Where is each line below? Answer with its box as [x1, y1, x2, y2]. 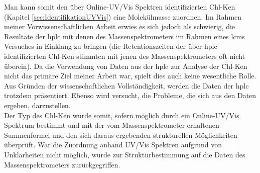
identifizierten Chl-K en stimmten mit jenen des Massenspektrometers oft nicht [4, 50, 245, 61]
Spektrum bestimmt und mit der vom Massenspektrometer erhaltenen [4, 120, 219, 130]
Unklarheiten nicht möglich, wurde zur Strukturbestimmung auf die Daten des [4, 149, 245, 159]
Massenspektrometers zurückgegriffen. [4, 159, 120, 169]
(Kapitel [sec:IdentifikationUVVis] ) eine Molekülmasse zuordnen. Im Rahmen [4, 11, 242, 22]
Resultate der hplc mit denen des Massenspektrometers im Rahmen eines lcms [4, 31, 245, 41]
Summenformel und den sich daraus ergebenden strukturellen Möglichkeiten [4, 129, 237, 140]
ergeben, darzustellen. [4, 100, 71, 110]
